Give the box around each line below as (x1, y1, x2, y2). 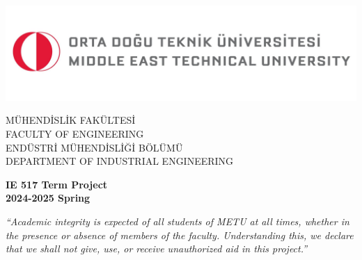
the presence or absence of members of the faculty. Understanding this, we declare (6, 227, 354, 242)
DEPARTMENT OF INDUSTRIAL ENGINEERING (6, 154, 234, 168)
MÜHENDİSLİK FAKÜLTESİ (6, 113, 136, 127)
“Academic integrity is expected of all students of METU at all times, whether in (6, 213, 349, 228)
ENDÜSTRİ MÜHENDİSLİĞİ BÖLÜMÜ (6, 140, 183, 154)
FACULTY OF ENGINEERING (6, 127, 144, 141)
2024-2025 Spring (6, 190, 90, 205)
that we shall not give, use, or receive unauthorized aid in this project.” (6, 241, 308, 256)
